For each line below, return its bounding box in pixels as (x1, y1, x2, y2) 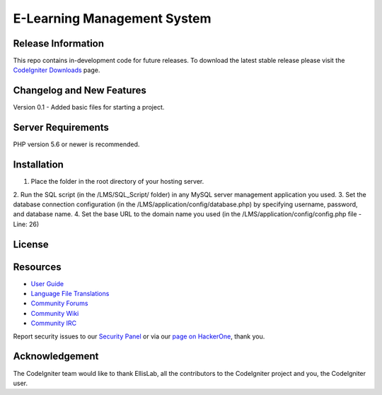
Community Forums (30, 299, 88, 307)
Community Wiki (30, 309, 79, 317)
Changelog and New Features (13, 85, 146, 97)
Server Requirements (13, 122, 110, 134)
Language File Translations (30, 290, 110, 298)
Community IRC (30, 319, 77, 328)
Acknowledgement (13, 350, 99, 362)
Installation (13, 159, 64, 171)
